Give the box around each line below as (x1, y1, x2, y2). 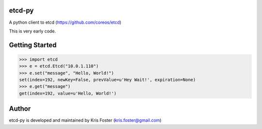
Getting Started (9, 41, 57, 49)
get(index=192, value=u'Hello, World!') (19, 90, 116, 96)
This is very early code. (9, 28, 56, 34)
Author (9, 105, 31, 113)
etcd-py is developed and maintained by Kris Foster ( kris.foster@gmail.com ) (9, 117, 162, 123)
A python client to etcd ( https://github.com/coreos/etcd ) (9, 19, 121, 25)
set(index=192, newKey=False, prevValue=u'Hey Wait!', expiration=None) (19, 77, 196, 82)
